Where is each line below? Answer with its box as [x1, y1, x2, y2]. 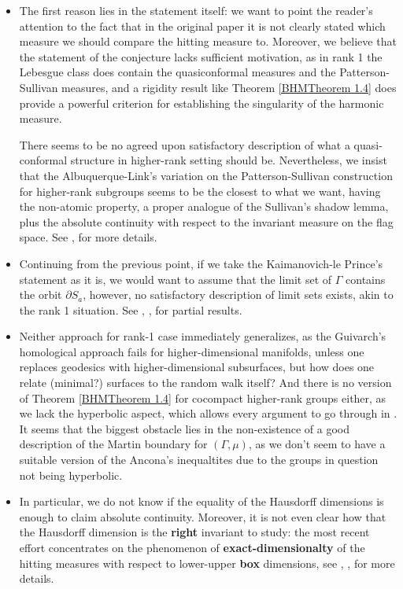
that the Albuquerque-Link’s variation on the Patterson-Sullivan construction [19, 167, 393, 183]
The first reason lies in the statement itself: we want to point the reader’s [19, 2, 373, 18]
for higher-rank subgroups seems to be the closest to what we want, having [19, 182, 381, 199]
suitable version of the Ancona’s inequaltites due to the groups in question [19, 451, 379, 468]
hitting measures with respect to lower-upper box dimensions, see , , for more [19, 554, 395, 571]
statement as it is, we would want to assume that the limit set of [19, 271, 332, 287]
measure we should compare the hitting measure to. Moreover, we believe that [19, 33, 397, 50]
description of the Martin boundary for [19, 436, 208, 452]
